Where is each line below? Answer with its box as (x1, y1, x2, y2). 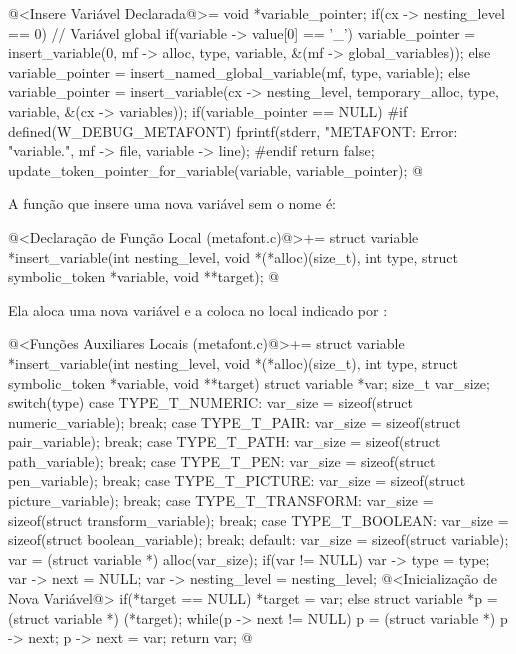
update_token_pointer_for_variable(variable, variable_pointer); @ (8, 159, 423, 180)
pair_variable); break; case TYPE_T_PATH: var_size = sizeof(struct (8, 431, 441, 452)
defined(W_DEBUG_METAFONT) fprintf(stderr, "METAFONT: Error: (8, 120, 458, 141)
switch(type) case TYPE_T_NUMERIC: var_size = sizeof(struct (8, 392, 413, 413)
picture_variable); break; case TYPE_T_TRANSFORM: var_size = (8, 490, 434, 511)
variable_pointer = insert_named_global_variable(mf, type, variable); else (8, 61, 471, 82)
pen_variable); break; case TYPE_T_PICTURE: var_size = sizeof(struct (8, 470, 466, 491)
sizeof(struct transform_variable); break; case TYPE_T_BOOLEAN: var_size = (8, 509, 509, 530)
